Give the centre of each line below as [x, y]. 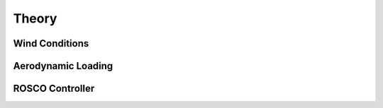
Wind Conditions [51, 43]
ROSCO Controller [54, 89]
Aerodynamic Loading [63, 66]
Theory [35, 18]
